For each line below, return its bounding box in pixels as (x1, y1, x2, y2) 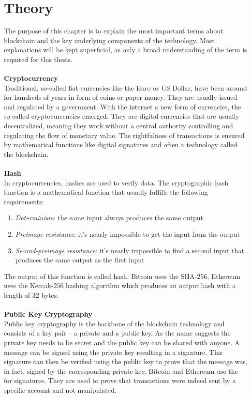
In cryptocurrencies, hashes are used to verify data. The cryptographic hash (4, 177, 229, 187)
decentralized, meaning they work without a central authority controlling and (4, 121, 233, 131)
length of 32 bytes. (4, 290, 59, 300)
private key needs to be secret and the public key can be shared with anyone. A (4, 337, 240, 347)
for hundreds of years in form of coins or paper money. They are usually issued (4, 92, 237, 102)
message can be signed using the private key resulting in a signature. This (4, 347, 223, 357)
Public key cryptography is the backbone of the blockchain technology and (4, 318, 225, 328)
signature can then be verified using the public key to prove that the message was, (4, 356, 248, 367)
